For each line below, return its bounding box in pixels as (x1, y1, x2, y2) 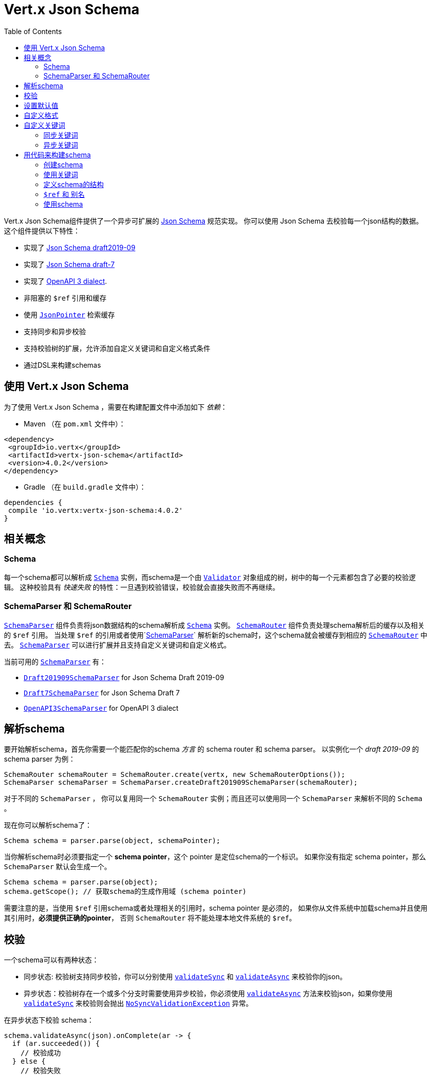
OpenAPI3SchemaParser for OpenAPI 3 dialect (24, 703, 179, 712)
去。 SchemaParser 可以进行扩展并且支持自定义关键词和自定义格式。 (4, 640, 231, 649)
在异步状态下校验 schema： (4, 1016, 94, 1025)
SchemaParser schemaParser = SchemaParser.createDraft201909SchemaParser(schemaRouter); (4, 778, 358, 787)
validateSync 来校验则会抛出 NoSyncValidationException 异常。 (24, 999, 253, 1008)
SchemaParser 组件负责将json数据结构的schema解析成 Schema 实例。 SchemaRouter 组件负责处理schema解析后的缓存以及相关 (4, 620, 425, 629)
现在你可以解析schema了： (4, 821, 92, 830)
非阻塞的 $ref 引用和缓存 (24, 293, 107, 302)
